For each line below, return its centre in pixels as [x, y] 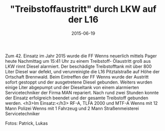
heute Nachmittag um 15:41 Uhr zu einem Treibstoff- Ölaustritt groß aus [78, 61]
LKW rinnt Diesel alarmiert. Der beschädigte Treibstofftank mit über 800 [79, 66]
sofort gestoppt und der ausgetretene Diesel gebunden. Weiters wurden [79, 82]
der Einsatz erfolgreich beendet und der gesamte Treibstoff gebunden [77, 98]
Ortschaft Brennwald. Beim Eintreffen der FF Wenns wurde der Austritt [77, 77]
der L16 [83, 20]
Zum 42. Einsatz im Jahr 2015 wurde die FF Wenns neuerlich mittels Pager [81, 56]
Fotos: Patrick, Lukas [27, 123]
